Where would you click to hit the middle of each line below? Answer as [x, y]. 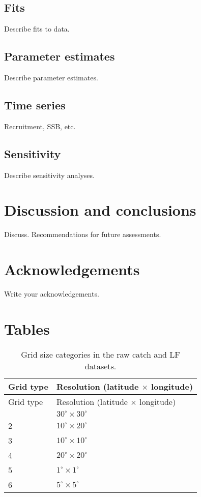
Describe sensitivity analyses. [49, 175]
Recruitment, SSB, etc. [40, 126]
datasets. [101, 366]
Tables [27, 328]
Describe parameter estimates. [51, 77]
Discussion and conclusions [100, 210]
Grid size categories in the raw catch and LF [101, 354]
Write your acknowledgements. [52, 294]
